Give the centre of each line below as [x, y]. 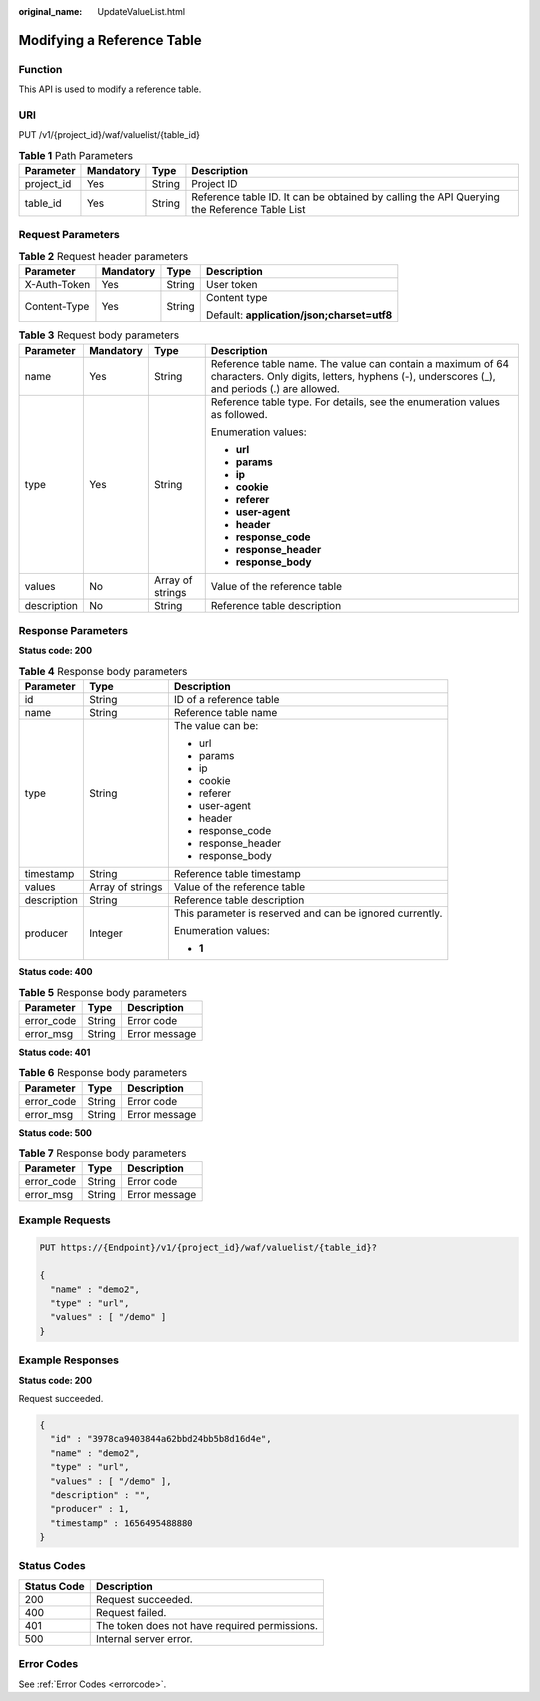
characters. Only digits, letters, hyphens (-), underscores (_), [353, 376]
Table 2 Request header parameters [103, 256]
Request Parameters [69, 235]
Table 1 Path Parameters [76, 155]
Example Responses [69, 1360]
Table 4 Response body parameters [103, 671]
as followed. [239, 414]
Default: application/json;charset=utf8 [299, 315]
